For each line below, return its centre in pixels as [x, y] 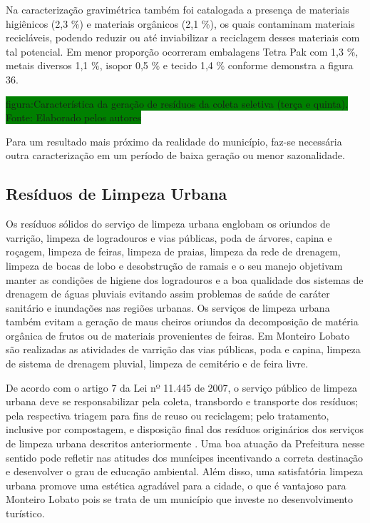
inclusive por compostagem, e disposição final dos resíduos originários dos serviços [185, 429]
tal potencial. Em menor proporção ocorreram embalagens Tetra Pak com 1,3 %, [182, 51]
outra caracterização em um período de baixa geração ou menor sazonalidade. [175, 155]
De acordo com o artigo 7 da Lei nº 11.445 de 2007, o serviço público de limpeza [181, 387]
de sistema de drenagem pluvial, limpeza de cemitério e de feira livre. [157, 364]
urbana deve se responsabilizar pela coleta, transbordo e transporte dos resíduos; [182, 401]
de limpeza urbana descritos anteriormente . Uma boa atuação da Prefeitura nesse [185, 443]
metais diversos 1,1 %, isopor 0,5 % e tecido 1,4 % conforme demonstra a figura [180, 65]
